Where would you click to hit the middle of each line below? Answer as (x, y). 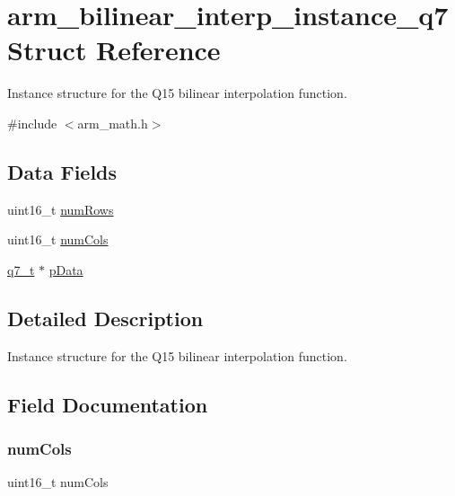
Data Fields (62, 171)
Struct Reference (114, 50)
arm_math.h (113, 123)
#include (32, 123)
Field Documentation (108, 404)
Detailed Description (105, 318)
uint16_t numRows (61, 209)
